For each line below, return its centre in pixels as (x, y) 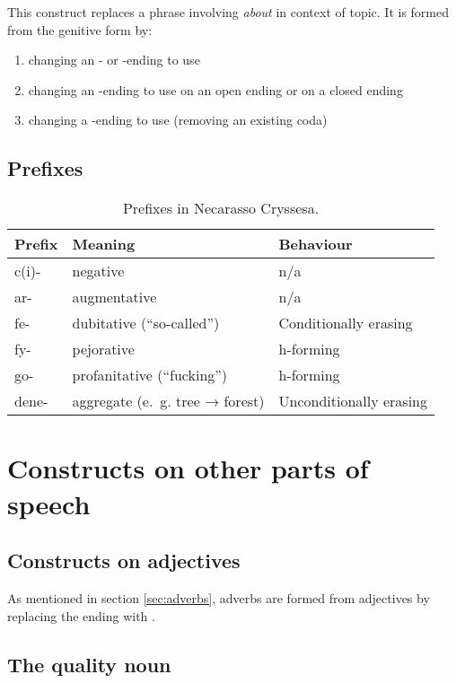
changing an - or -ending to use (114, 60)
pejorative (103, 349)
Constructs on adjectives (124, 560)
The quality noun (89, 664)
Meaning (104, 244)
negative (98, 271)
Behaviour (316, 244)
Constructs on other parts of (188, 468)
